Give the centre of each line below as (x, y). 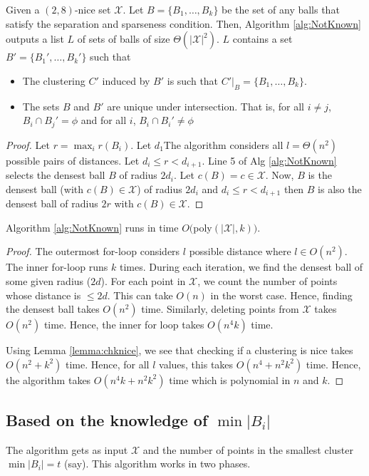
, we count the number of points (267, 280)
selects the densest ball (56, 175)
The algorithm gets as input (67, 449)
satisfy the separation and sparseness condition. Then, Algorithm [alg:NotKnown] (183, 23)
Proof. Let (28, 144)
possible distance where (240, 251)
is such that (193, 80)
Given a (23, 9)
